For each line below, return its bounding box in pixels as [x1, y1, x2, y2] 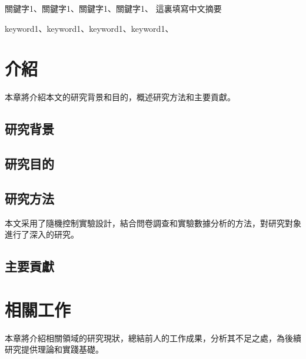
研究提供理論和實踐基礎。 [5, 343, 104, 355]
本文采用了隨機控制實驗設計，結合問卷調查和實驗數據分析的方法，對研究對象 [5, 216, 301, 229]
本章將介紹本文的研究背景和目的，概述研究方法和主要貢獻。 [5, 91, 235, 103]
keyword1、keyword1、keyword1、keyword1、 [5, 22, 174, 34]
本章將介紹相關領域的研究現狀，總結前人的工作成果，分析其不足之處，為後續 [5, 331, 301, 344]
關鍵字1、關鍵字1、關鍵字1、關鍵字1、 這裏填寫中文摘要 [5, 2, 222, 14]
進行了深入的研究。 [5, 228, 79, 241]
